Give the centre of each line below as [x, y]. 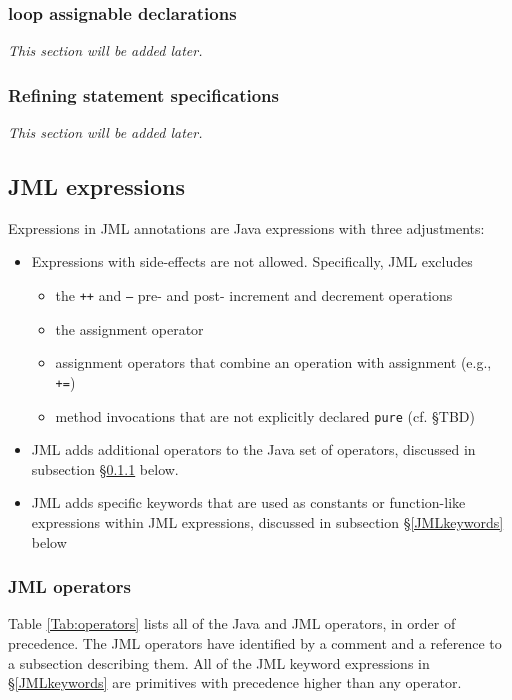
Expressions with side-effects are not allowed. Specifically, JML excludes [252, 261]
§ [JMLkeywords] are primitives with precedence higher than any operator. [235, 682]
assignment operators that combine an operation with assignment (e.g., [273, 362]
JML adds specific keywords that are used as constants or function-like [248, 502]
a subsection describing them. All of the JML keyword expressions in [219, 662]
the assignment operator [129, 328]
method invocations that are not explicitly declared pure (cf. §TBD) [265, 415]
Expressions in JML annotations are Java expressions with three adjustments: [246, 227]
